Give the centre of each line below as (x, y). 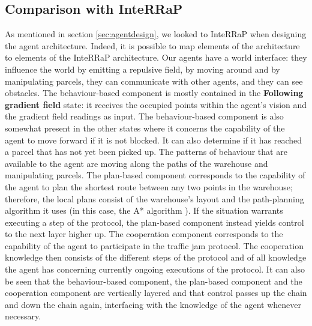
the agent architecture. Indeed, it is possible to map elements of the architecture (152, 45)
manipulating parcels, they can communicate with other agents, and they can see (154, 81)
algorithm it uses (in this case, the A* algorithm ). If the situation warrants (144, 210)
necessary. (23, 316)
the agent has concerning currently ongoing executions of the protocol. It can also (155, 269)
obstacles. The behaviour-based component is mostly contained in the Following (154, 93)
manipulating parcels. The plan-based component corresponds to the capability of (155, 175)
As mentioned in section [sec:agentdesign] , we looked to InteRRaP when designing (156, 34)
